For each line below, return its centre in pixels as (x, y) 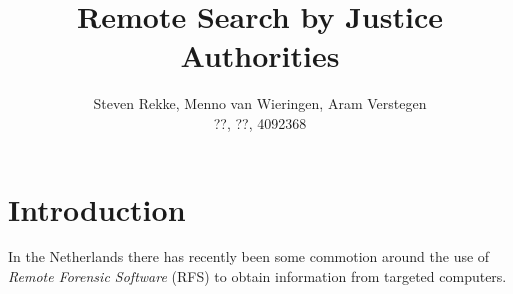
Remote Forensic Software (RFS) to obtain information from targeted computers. (257, 276)
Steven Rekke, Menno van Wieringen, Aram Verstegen (260, 103)
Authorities (260, 55)
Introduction (97, 208)
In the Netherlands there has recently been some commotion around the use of (249, 256)
